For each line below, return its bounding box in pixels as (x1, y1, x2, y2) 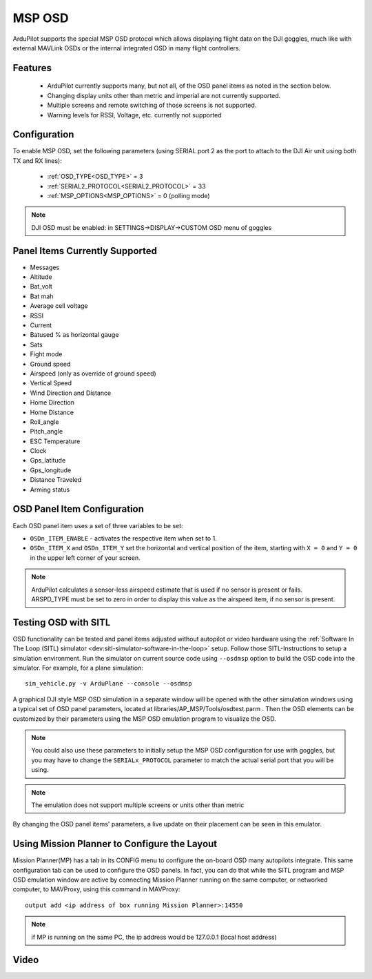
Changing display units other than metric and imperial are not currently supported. (47, 91, 281, 99)
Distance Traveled (30, 476, 82, 484)
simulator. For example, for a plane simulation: (12, 663, 144, 672)
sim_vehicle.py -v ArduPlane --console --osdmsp (25, 680, 192, 688)
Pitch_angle (30, 427, 63, 436)
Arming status (30, 485, 70, 494)
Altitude (30, 273, 52, 281)
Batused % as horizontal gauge (30, 331, 119, 339)
